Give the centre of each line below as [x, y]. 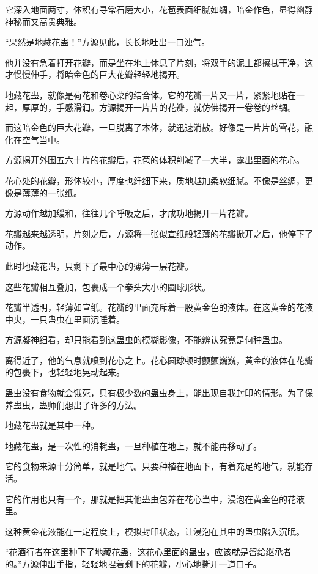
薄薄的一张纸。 [52, 192]
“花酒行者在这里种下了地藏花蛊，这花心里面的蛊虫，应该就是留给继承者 [148, 552]
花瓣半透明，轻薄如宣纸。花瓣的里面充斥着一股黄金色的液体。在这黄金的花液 [159, 307]
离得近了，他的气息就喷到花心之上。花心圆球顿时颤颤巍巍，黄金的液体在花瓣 [159, 360]
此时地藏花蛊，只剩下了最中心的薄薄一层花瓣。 [99, 266]
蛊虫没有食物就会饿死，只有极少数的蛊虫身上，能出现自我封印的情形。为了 [155, 393]
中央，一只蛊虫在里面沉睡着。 [65, 319]
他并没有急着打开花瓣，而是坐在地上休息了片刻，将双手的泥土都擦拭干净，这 [159, 62]
